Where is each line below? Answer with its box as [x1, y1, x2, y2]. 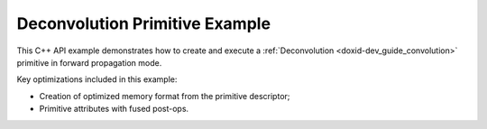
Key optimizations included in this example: [16, 74, 178, 85]
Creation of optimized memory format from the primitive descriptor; [39, 90, 290, 101]
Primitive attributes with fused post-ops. [39, 104, 189, 115]
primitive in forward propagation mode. [16, 57, 162, 68]
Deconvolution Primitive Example [16, 14, 271, 33]
